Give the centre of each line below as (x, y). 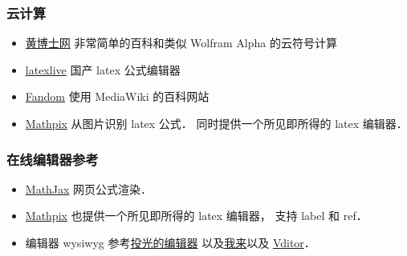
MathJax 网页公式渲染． (89, 188)
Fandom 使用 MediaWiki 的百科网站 (117, 96)
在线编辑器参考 (53, 159)
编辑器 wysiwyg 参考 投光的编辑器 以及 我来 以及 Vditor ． (170, 242)
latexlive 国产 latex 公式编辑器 (103, 69)
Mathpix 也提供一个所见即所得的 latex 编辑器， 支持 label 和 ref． (196, 216)
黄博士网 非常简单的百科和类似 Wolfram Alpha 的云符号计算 (181, 43)
